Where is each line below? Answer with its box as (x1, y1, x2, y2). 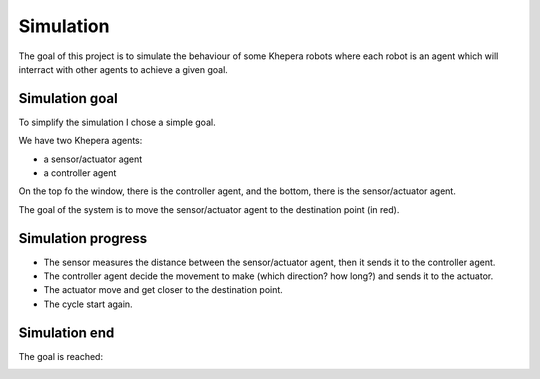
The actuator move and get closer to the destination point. (43, 284, 284, 296)
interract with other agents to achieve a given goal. (18, 63, 229, 75)
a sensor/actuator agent (43, 153, 143, 165)
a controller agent (43, 167, 117, 179)
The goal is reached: (18, 350, 104, 362)
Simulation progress (18, 230, 148, 247)
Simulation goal (18, 90, 119, 107)
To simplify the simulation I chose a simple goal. (18, 116, 216, 128)
